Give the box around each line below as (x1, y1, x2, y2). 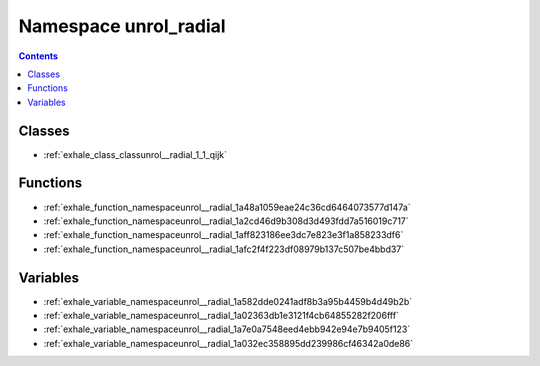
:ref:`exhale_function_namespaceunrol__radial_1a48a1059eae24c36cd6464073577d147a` (43, 201, 411, 213)
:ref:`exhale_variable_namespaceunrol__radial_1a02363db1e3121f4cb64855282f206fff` (43, 310, 400, 321)
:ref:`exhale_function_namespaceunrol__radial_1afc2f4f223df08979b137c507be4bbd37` (43, 243, 405, 255)
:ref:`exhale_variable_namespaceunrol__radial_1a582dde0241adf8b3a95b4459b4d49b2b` (43, 295, 413, 307)
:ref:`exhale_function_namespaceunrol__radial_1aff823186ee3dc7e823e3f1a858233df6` (43, 229, 404, 241)
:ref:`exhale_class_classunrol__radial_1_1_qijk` (43, 148, 228, 160)
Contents (18, 50, 59, 62)
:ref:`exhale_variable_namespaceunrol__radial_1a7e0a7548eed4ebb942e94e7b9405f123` (43, 323, 411, 335)
